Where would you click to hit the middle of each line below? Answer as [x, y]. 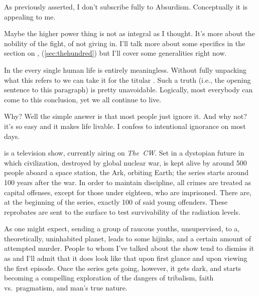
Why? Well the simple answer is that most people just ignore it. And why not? [125, 116]
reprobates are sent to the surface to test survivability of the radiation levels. [122, 211]
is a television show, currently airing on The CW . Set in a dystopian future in [124, 153]
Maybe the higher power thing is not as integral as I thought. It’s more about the [129, 33]
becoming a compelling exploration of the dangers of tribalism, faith [109, 278]
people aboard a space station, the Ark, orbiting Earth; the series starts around [126, 172]
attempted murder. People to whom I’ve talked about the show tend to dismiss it [129, 248]
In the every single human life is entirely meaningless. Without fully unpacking [125, 69]
